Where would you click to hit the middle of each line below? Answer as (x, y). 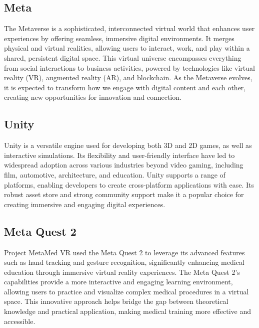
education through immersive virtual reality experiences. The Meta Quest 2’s (122, 272)
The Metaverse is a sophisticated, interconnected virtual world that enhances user (129, 28)
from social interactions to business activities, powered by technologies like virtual (129, 67)
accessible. (20, 321)
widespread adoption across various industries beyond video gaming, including (124, 165)
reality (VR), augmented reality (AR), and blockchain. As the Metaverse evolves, (128, 77)
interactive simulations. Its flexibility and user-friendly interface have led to (119, 155)
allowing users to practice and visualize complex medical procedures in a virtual (126, 291)
